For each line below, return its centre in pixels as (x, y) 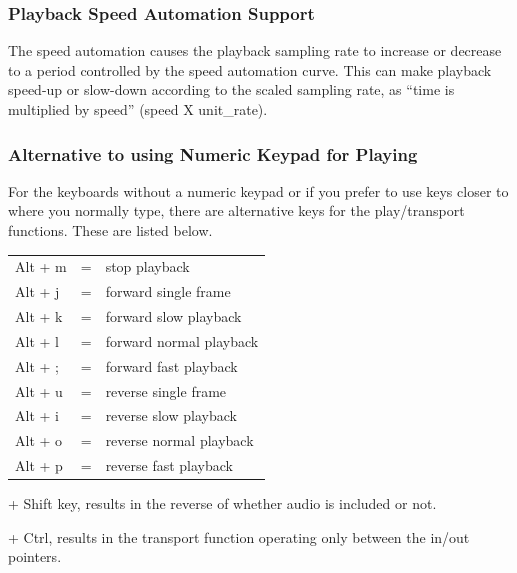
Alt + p (39, 465)
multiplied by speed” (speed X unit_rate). (138, 109)
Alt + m (41, 266)
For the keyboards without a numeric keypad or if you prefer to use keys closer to (258, 190)
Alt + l (37, 340)
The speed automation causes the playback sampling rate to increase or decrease (255, 50)
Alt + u (39, 390)
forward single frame (168, 291)
